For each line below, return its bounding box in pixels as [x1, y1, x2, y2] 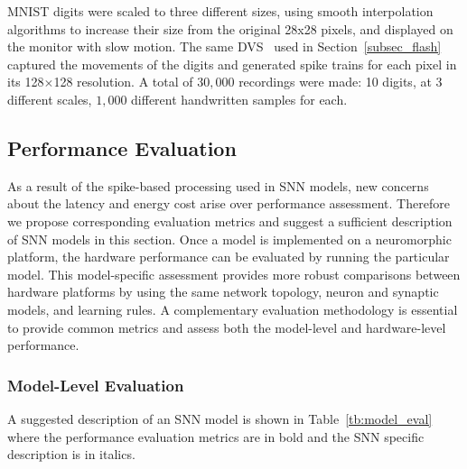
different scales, [7, 89, 92, 108]
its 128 [7, 72, 44, 91]
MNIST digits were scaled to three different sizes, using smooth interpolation [7, 2, 434, 20]
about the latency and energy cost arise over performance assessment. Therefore [7, 194, 450, 213]
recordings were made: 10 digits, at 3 [238, 72, 443, 91]
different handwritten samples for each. [131, 89, 348, 108]
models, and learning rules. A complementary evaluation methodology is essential [7, 299, 458, 318]
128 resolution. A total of [53, 72, 193, 91]
